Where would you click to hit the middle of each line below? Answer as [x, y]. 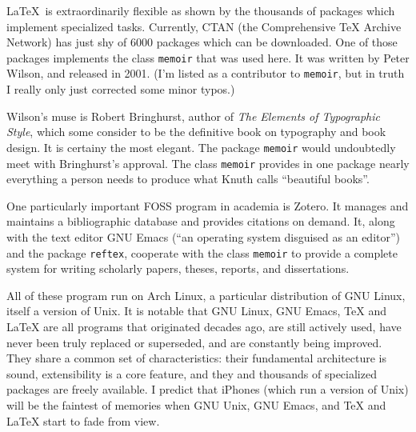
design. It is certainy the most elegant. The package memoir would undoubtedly [201, 147]
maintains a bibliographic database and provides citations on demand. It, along [201, 221]
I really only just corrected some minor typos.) [121, 89]
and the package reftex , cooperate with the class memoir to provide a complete [202, 252]
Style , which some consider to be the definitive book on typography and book [196, 132]
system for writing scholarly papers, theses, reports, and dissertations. [178, 268]
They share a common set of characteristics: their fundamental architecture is [197, 358]
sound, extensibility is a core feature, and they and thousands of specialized [192, 373]
